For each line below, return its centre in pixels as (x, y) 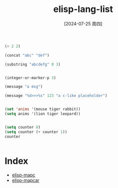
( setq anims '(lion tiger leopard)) (43, 114)
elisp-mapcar (26, 180)
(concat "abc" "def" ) (27, 55)
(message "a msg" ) (24, 87)
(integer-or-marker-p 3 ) (30, 78)
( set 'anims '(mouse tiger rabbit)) (43, 109)
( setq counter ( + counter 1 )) (36, 132)
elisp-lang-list (83, 9)
